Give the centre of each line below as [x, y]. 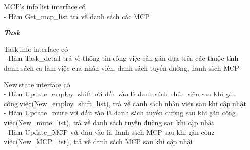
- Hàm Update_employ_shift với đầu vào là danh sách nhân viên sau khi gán [120, 94]
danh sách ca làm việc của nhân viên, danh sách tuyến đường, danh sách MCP [122, 67]
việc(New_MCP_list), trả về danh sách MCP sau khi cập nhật [98, 141]
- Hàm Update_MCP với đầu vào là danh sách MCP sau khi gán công [109, 132]
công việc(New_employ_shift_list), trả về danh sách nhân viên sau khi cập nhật [125, 103]
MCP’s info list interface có [45, 6]
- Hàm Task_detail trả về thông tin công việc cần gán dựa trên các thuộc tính [121, 58]
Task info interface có [36, 48]
